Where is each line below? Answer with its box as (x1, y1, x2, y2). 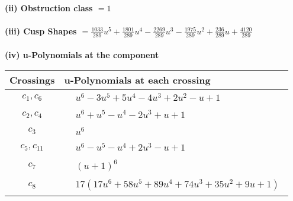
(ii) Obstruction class (5, 2, 93, 14)
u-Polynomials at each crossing (64, 73, 211, 87)
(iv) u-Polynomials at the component (5, 48, 159, 60)
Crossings (9, 73, 55, 87)
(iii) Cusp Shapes (5, 25, 77, 37)
